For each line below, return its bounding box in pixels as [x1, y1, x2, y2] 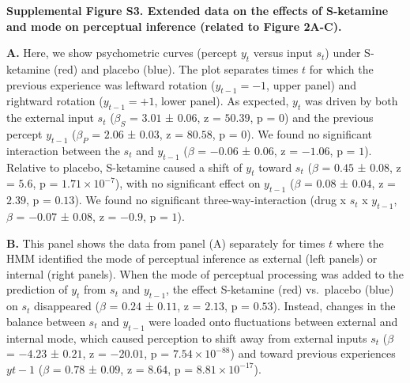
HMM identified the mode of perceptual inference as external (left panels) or [6, 250, 378, 267]
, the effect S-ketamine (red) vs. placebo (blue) [166, 281, 394, 298]
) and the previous [284, 109, 374, 126]
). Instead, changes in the [273, 298, 396, 314]
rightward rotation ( [6, 93, 103, 109]
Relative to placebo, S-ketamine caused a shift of [6, 158, 243, 175]
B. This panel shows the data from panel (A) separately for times [6, 234, 325, 251]
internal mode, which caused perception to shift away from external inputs [6, 329, 367, 346]
